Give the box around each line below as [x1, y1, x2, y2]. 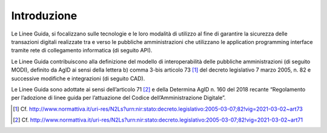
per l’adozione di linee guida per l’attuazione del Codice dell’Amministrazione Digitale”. [11, 94, 226, 102]
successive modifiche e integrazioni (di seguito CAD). [11, 75, 145, 82]
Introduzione [11, 9, 78, 22]
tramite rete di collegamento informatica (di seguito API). [11, 47, 153, 54]
